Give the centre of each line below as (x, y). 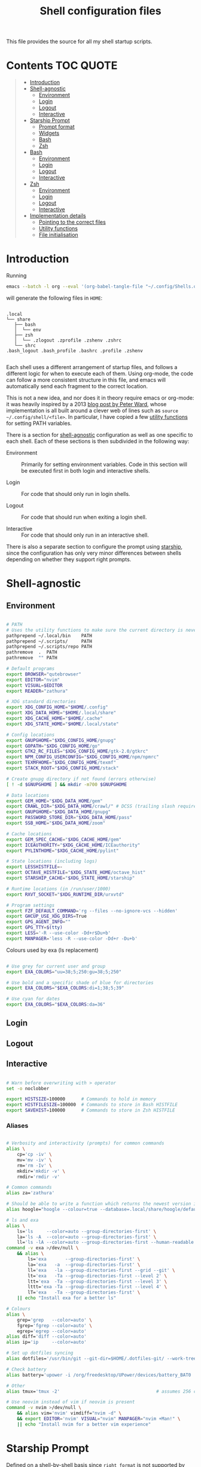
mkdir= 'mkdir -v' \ (41, 1171)
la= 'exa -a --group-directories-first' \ (84, 1264)
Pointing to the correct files (72, 222)
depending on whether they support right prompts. (69, 559)
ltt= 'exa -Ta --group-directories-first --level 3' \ (98, 1282)
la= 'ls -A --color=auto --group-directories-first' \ (87, 1237)
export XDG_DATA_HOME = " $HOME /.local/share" (61, 713)
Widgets (49, 133)
